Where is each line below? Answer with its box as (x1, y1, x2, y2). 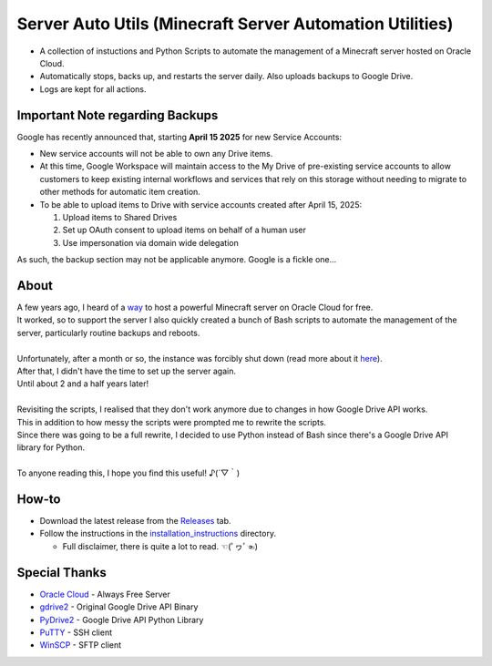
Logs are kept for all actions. (39, 83, 147, 95)
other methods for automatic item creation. (39, 187, 200, 198)
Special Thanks (16, 565, 107, 580)
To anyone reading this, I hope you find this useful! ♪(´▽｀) (16, 467, 241, 478)
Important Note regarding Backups (16, 108, 219, 123)
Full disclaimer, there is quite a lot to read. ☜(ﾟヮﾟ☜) (62, 540, 259, 551)
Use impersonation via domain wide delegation (62, 237, 239, 248)
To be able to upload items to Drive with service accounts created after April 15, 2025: (39, 199, 363, 210)
